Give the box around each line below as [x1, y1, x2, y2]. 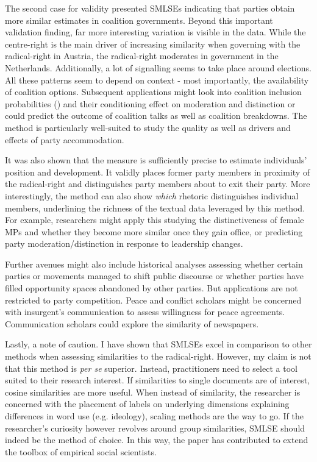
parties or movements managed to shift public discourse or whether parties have [5, 269, 304, 282]
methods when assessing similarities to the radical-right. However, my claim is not [5, 350, 312, 363]
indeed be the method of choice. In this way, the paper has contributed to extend [5, 433, 308, 446]
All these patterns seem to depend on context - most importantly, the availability [5, 73, 309, 86]
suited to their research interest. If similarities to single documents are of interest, [5, 374, 310, 386]
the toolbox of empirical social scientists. [5, 445, 157, 458]
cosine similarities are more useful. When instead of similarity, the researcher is [5, 385, 301, 398]
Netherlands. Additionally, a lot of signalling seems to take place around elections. [5, 61, 312, 74]
